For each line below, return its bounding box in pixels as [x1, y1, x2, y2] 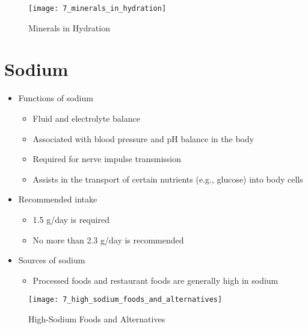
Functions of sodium [18, 92, 93, 104]
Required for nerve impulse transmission [32, 152, 182, 165]
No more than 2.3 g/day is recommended [32, 233, 184, 246]
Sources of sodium [18, 254, 85, 266]
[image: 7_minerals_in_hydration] [28, 4, 167, 13]
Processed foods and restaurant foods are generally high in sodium [32, 274, 279, 286]
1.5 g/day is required [32, 213, 109, 225]
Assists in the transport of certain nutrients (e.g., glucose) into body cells [32, 172, 303, 185]
